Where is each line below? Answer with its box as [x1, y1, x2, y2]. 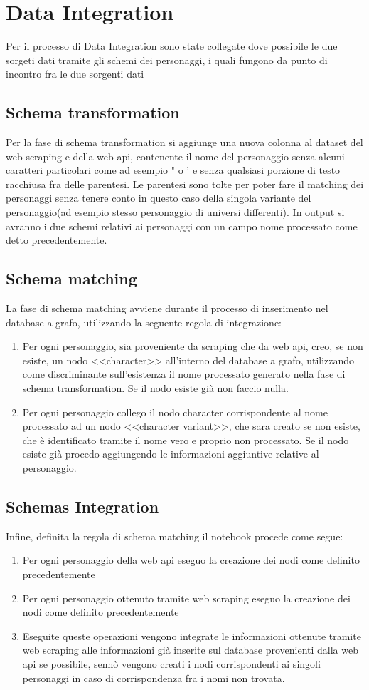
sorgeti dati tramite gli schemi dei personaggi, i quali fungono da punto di [6, 52, 328, 67]
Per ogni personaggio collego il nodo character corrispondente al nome [22, 404, 328, 419]
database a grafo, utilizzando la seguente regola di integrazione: [6, 314, 282, 329]
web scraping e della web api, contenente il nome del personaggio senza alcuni [6, 148, 345, 163]
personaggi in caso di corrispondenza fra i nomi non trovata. [22, 670, 285, 685]
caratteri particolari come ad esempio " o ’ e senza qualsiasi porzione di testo [6, 163, 341, 177]
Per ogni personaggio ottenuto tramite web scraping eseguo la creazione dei [22, 590, 351, 605]
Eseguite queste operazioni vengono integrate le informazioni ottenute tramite [22, 628, 361, 643]
